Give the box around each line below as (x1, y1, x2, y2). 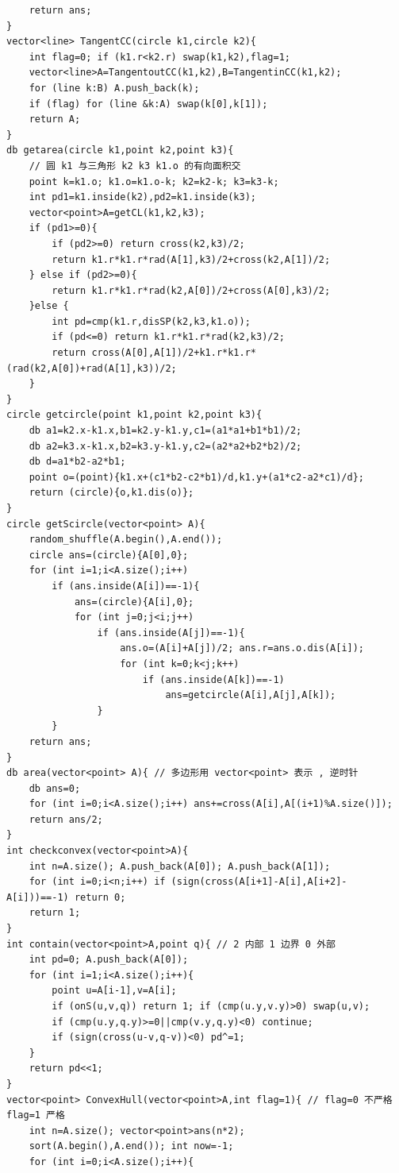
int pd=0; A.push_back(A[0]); (29, 954, 189, 966)
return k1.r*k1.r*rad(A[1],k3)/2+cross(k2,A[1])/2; (52, 253, 331, 265)
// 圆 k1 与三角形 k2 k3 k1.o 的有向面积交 (29, 160, 241, 172)
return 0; (74, 891, 126, 903)
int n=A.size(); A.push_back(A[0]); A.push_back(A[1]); (29, 860, 331, 872)
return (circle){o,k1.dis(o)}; (29, 487, 194, 499)
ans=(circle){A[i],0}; (74, 596, 194, 608)
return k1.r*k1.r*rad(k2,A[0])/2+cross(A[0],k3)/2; (52, 284, 331, 296)
